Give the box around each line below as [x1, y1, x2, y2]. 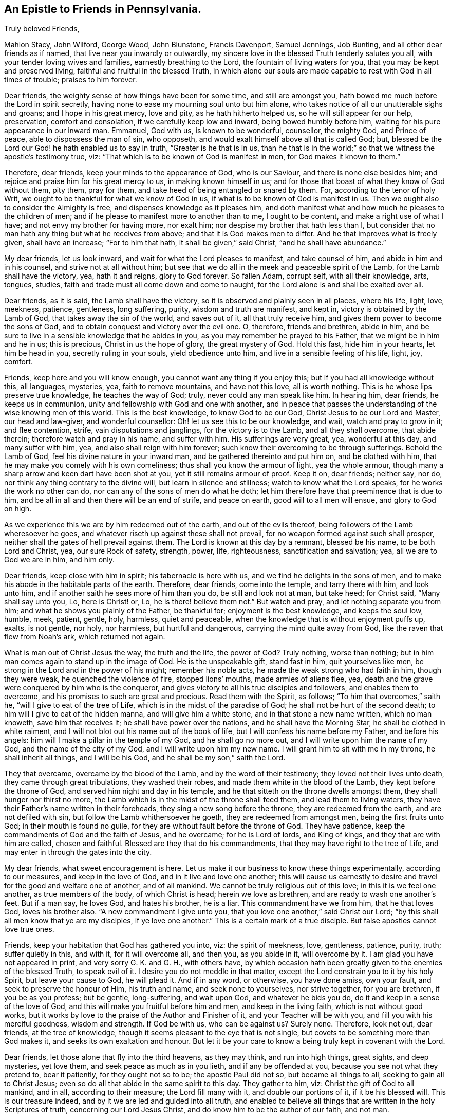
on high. [4, 504, 32, 514]
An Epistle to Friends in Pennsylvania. [4, 3, 201, 15]
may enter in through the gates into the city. [4, 848, 152, 857]
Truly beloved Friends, [4, 24, 80, 33]
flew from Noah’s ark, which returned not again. [4, 632, 165, 642]
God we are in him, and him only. [4, 555, 115, 564]
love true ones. [4, 925, 54, 934]
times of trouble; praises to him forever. [4, 75, 137, 84]
